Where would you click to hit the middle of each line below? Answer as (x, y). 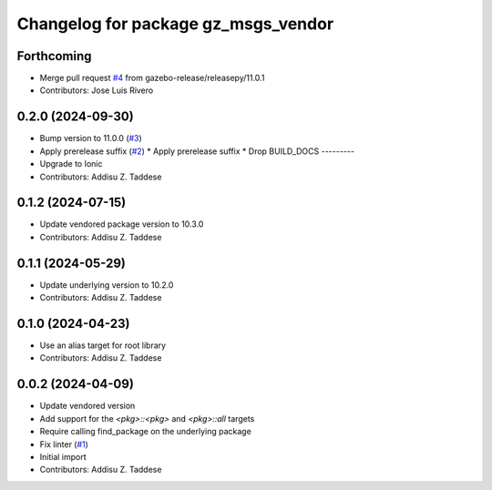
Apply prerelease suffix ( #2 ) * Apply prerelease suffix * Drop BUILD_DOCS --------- (197, 151)
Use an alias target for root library (103, 345)
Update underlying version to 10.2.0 (107, 285)
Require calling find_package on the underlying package (146, 432)
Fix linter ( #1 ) (64, 444)
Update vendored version (87, 406)
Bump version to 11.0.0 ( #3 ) (91, 138)
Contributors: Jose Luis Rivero (97, 90)
